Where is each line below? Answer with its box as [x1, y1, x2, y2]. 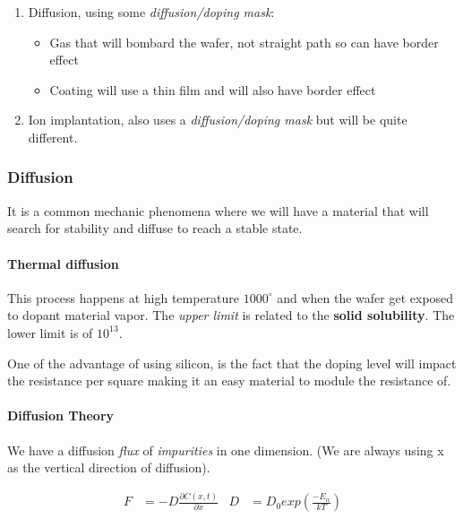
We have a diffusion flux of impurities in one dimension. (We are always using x [7, 440, 444, 459]
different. [28, 127, 78, 146]
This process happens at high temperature [7, 288, 240, 307]
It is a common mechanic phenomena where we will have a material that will [7, 201, 429, 220]
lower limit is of [7, 323, 93, 342]
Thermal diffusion [7, 254, 119, 272]
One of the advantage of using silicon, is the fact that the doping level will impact [7, 353, 457, 372]
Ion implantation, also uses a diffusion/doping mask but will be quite [28, 110, 407, 129]
